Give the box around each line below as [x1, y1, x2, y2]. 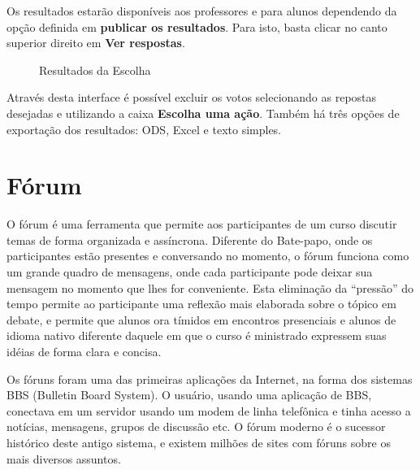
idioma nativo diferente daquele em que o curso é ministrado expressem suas [6, 327, 387, 344]
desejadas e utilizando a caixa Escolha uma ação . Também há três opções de [6, 104, 400, 121]
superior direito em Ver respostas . [6, 34, 185, 51]
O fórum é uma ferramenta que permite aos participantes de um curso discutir [6, 215, 397, 233]
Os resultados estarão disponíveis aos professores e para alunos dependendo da [6, 2, 397, 19]
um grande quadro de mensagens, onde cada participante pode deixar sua [6, 263, 373, 281]
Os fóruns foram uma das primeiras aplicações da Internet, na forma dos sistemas [6, 370, 413, 387]
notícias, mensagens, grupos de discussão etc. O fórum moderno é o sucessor [6, 418, 386, 435]
